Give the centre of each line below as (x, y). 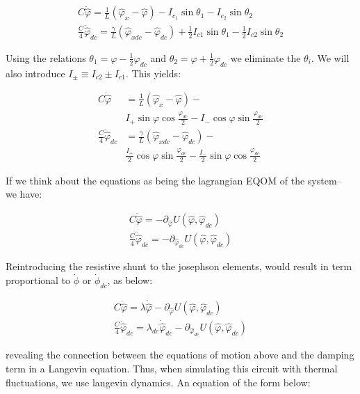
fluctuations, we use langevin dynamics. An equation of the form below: (158, 382)
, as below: (130, 280)
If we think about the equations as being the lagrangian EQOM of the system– (174, 180)
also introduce (35, 73)
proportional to (38, 280)
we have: (24, 194)
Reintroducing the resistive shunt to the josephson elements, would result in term (179, 266)
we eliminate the (265, 57)
